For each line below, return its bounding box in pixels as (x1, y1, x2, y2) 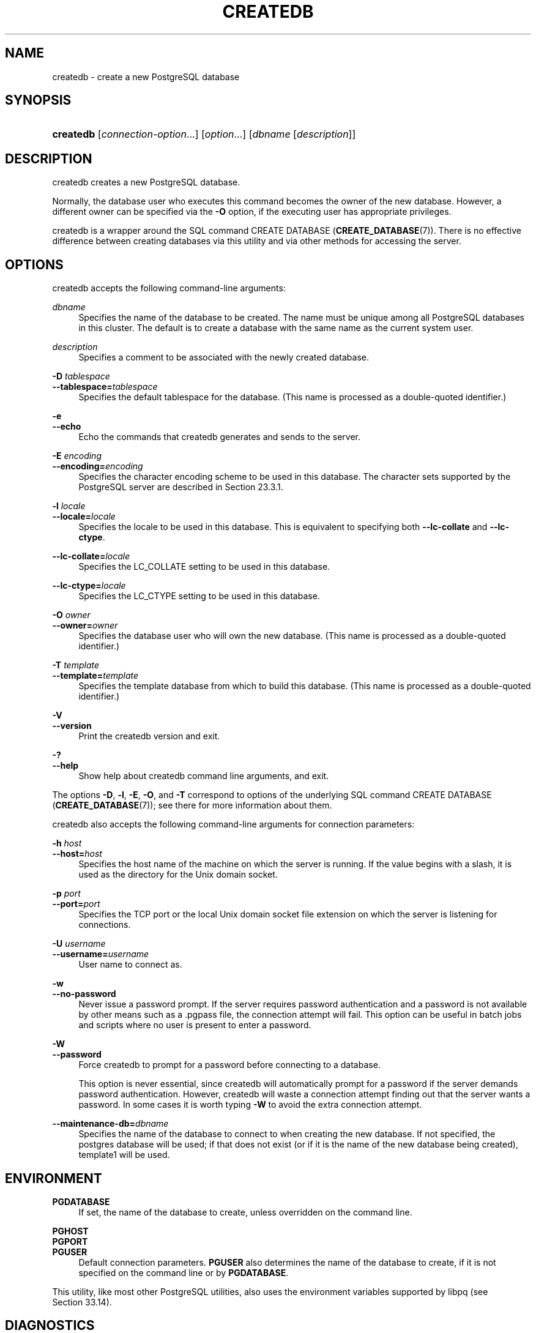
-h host (52, 838, 82, 849)
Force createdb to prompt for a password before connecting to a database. (78, 1059, 381, 1070)
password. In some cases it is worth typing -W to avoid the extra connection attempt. (78, 1099, 422, 1110)
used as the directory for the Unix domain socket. (78, 869, 278, 880)
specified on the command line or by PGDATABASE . (78, 1267, 289, 1278)
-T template (52, 660, 100, 671)
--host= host (52, 848, 102, 859)
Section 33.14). (52, 1296, 112, 1307)
